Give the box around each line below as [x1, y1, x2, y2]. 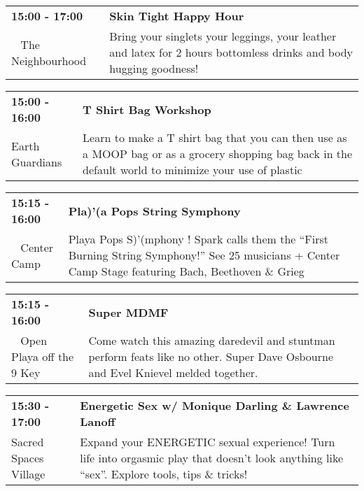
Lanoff [80, 413, 115, 429]
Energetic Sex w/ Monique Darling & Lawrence [80, 397, 349, 413]
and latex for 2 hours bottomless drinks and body [109, 44, 353, 60]
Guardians [11, 153, 62, 170]
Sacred [11, 434, 44, 450]
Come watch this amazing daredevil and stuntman [88, 332, 335, 348]
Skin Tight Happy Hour [109, 8, 244, 24]
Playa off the [11, 348, 74, 364]
